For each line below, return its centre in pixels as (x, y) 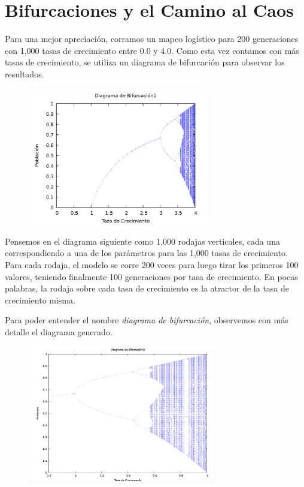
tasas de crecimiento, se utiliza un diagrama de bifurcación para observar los (145, 62)
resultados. (25, 73)
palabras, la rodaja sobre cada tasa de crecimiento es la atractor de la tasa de (147, 288)
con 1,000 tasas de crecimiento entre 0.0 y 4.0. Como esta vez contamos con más (152, 50)
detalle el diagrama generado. (59, 332)
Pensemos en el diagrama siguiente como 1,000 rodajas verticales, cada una (142, 241)
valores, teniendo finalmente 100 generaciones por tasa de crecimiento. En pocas (151, 276)
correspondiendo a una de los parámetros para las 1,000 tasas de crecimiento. (146, 253)
